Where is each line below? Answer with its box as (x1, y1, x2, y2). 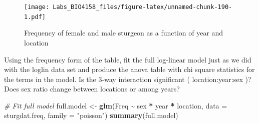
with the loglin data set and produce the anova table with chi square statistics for (4, 64, 255, 74)
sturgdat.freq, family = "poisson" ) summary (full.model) (4, 110, 178, 120)
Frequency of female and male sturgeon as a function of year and (24, 27, 223, 38)
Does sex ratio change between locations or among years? (4, 83, 180, 94)
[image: (24, 3, 50, 10)
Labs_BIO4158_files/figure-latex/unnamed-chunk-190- (53, 3, 232, 10)
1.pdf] (24, 13, 46, 20)
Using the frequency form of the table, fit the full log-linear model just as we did (4, 54, 251, 64)
